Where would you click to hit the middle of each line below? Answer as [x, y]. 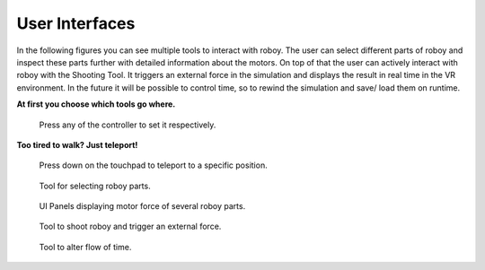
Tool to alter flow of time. [85, 247]
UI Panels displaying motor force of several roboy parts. [142, 206]
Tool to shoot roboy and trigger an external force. [130, 226]
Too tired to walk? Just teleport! [77, 144]
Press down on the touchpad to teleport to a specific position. [154, 165]
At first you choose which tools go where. [96, 104]
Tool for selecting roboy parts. [95, 186]
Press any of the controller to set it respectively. [128, 125]
